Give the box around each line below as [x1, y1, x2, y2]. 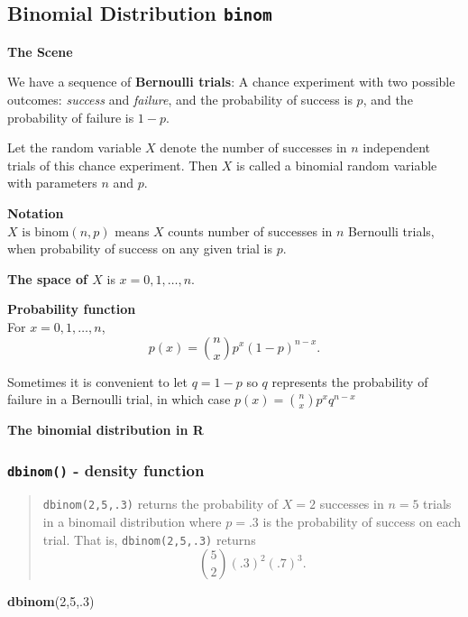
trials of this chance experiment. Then [7, 155, 218, 174]
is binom [22, 226, 69, 239]
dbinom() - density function [7, 458, 205, 481]
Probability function [7, 299, 136, 318]
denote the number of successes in [160, 138, 347, 157]
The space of [7, 269, 87, 288]
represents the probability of [271, 372, 428, 391]
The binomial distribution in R [7, 420, 204, 439]
